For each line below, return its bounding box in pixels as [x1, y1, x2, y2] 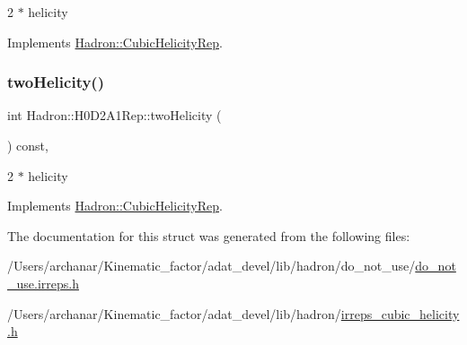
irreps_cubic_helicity [340, 304, 460, 323]
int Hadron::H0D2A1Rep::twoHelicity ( [7, 106, 222, 125]
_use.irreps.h [7, 273, 79, 292]
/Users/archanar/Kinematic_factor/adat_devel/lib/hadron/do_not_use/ [7, 256, 416, 275]
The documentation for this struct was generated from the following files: [7, 226, 410, 245]
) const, [7, 136, 48, 154]
